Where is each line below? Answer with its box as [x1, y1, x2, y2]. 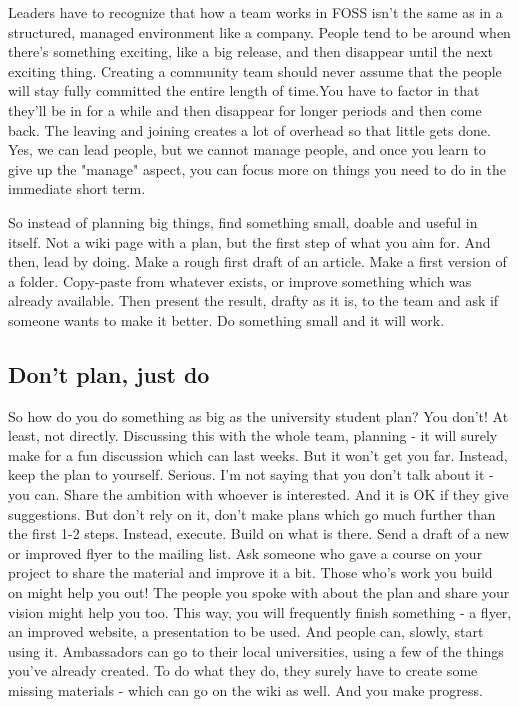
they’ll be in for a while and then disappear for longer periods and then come [8, 99, 482, 120]
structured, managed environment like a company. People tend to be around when [8, 21, 511, 42]
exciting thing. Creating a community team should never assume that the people [8, 60, 502, 81]
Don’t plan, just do [8, 358, 210, 389]
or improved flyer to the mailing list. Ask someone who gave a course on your [8, 542, 483, 563]
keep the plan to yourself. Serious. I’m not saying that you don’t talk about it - [8, 464, 494, 485]
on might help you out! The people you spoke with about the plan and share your [8, 582, 510, 603]
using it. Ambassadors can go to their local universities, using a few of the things [8, 640, 504, 661]
